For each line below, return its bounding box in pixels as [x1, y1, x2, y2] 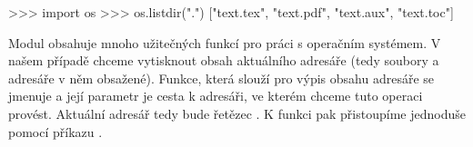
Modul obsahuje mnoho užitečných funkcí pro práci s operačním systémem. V [8, 33, 441, 52]
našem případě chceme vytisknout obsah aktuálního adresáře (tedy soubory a [8, 51, 439, 70]
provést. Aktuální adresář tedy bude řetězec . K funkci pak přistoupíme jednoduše [8, 103, 466, 122]
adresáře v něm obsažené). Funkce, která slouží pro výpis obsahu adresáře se [8, 68, 434, 87]
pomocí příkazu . [8, 122, 103, 141]
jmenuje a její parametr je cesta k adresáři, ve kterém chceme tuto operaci [8, 86, 423, 105]
